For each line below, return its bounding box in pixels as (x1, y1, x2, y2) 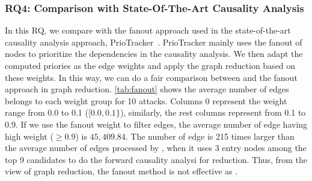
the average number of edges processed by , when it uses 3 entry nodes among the (5, 141, 307, 154)
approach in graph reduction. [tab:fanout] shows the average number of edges (5, 83, 289, 95)
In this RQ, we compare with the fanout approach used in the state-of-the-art (5, 24, 291, 37)
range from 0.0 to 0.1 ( (5, 106, 88, 119)
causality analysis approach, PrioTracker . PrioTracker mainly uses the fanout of (5, 35, 302, 48)
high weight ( (5, 129, 54, 142)
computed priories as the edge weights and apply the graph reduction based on (5, 59, 296, 71)
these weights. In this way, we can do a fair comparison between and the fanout (5, 71, 298, 83)
